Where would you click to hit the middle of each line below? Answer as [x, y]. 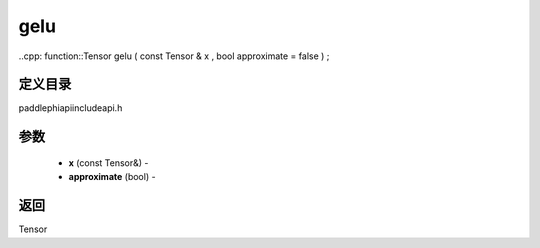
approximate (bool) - [112, 177]
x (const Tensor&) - [108, 162]
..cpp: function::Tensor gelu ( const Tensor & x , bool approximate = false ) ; [174, 56]
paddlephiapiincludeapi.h [70, 108]
